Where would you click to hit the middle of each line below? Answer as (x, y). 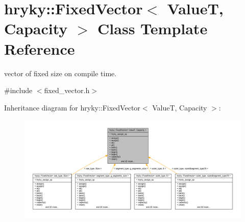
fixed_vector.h (67, 90)
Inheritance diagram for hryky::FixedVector (72, 107)
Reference (40, 48)
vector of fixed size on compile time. (60, 73)
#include (18, 90)
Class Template (153, 28)
